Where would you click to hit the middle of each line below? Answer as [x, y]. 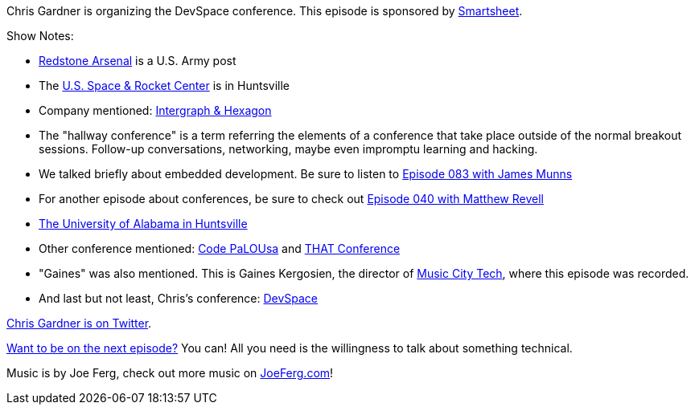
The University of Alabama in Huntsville [143, 224]
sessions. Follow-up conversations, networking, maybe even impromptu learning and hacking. [288, 149]
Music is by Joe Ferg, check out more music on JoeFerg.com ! [170, 373]
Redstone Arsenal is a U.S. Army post [138, 61]
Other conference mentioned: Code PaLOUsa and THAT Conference [220, 248]
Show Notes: [40, 36]
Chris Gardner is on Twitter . [79, 323]
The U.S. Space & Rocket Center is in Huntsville [164, 85]
